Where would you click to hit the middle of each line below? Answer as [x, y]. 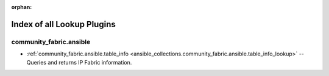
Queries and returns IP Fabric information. [79, 62]
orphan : [22, 7]
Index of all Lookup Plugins [63, 24]
